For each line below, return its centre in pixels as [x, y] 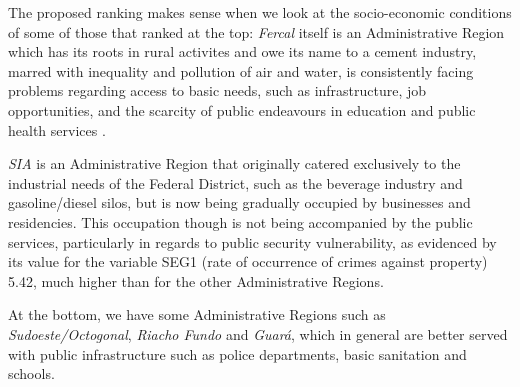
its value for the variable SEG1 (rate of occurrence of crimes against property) [248, 261]
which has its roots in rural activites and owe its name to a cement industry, [242, 51]
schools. [31, 373]
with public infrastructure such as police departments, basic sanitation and [237, 353]
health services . [57, 129]
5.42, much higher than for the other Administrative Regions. [196, 280]
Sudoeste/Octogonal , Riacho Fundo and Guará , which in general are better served [258, 333]
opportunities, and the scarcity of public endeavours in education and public [242, 109]
